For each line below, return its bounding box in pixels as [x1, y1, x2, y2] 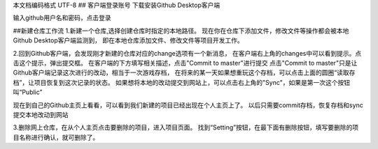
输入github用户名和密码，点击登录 [13, 14, 111, 22]
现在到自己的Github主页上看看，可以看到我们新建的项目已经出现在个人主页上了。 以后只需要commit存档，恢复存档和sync [13, 101, 363, 109]
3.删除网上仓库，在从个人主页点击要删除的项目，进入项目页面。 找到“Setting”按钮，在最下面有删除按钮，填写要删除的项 [13, 123, 359, 132]
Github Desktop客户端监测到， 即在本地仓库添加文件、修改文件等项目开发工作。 [13, 36, 244, 45]
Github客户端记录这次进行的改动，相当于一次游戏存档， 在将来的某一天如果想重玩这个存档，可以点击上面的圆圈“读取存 [13, 68, 356, 77]
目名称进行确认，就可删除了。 [13, 133, 99, 141]
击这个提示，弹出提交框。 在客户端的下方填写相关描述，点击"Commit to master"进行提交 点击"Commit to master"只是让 [13, 58, 358, 67]
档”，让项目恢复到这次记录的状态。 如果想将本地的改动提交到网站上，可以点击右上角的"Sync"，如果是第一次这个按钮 [13, 78, 351, 86]
